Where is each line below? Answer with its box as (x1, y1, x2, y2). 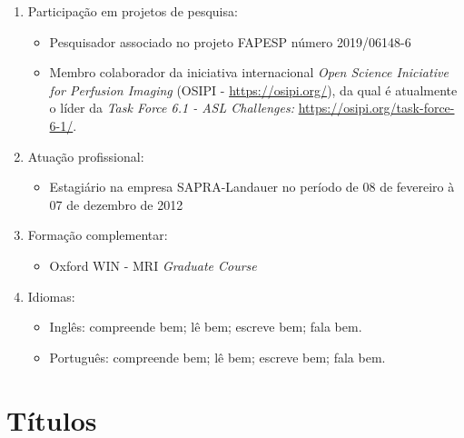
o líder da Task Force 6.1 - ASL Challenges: (49, 98, 294, 117)
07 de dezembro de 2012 (49, 194, 183, 214)
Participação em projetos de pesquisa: (27, 2, 238, 20)
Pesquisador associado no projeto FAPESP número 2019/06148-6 (49, 32, 411, 51)
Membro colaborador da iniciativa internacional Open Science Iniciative (49, 63, 449, 82)
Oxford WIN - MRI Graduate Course (49, 255, 257, 274)
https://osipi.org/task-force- (298, 98, 455, 117)
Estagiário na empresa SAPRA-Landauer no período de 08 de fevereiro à (49, 177, 455, 196)
